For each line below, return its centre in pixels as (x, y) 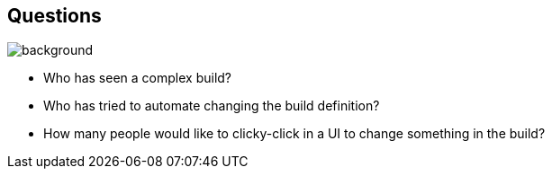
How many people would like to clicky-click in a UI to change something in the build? (294, 134)
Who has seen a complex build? (138, 78)
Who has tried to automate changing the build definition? (212, 106)
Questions (54, 16)
